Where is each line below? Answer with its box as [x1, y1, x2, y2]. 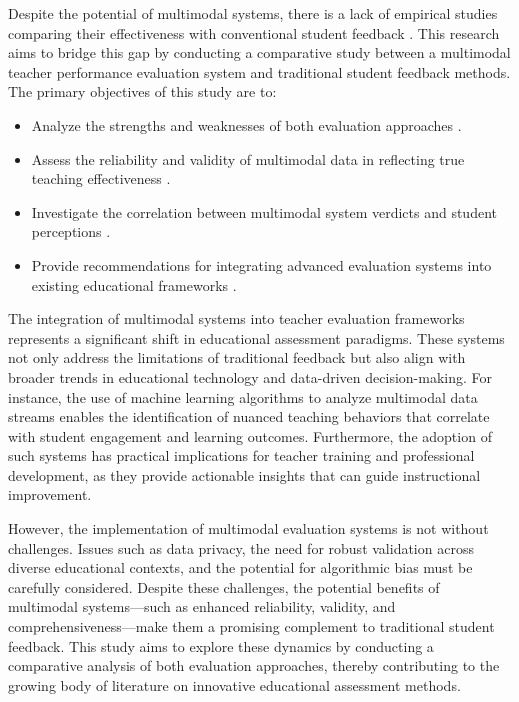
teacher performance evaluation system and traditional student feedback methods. [8, 61, 511, 82]
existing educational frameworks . [31, 274, 237, 295]
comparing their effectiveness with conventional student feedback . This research [8, 22, 500, 43]
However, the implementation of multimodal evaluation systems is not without [8, 518, 489, 539]
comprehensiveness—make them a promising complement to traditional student [8, 616, 495, 637]
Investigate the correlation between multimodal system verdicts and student [31, 201, 497, 222]
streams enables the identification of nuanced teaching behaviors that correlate [8, 406, 490, 427]
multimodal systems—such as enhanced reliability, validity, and [8, 596, 396, 617]
